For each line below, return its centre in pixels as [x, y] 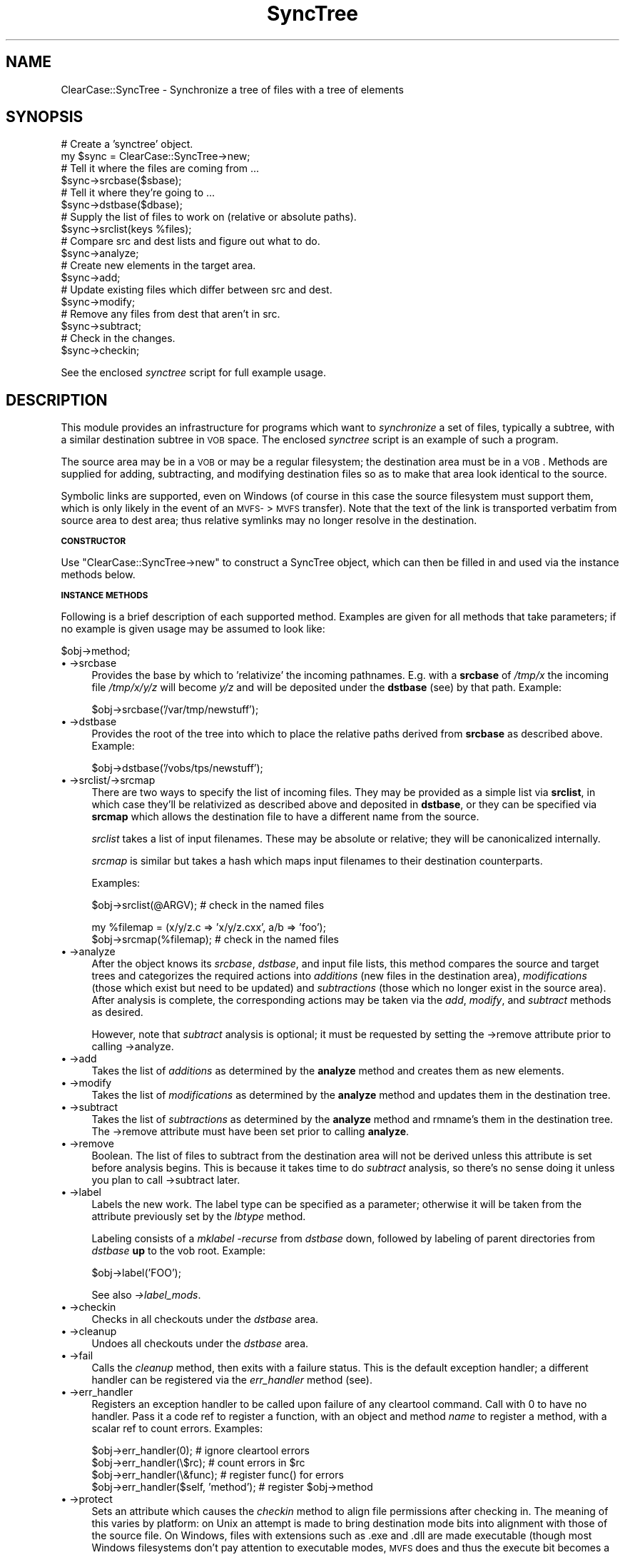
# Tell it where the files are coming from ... [160, 168]
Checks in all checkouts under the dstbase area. [205, 1319]
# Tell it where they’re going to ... [138, 193]
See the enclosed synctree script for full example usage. [193, 373]
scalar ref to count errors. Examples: [177, 1429]
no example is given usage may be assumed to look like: [193, 629]
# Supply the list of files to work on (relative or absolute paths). [209, 217]
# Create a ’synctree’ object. [127, 144]
